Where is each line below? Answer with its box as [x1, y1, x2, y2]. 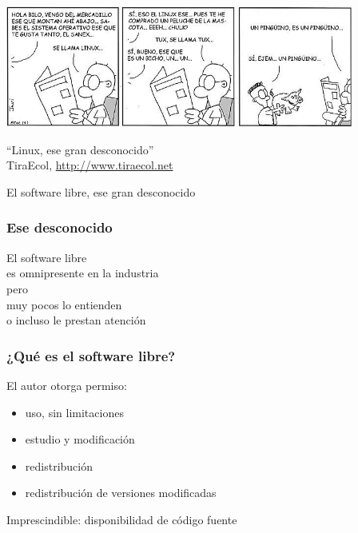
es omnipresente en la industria [6, 265, 159, 281]
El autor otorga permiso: [6, 376, 127, 393]
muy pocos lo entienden [6, 296, 122, 312]
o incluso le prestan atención [6, 312, 146, 328]
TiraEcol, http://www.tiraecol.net [6, 157, 173, 173]
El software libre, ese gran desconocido [6, 183, 196, 200]
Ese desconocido [6, 217, 113, 237]
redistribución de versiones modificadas [25, 484, 217, 501]
